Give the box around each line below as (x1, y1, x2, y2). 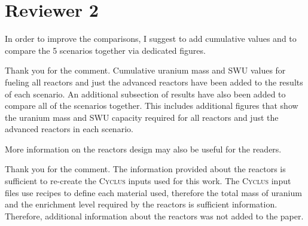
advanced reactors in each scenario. (5, 123, 133, 135)
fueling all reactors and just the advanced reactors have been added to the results (5, 75, 303, 88)
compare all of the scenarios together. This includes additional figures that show (5, 99, 298, 112)
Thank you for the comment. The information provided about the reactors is (5, 163, 286, 175)
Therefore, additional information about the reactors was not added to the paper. (5, 209, 304, 222)
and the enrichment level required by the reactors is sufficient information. (5, 198, 277, 210)
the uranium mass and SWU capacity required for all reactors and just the (5, 111, 279, 123)
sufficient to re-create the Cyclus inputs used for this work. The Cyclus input (5, 175, 291, 187)
